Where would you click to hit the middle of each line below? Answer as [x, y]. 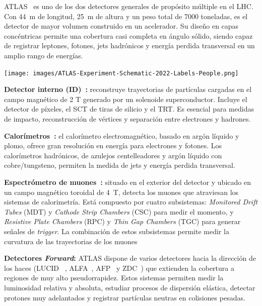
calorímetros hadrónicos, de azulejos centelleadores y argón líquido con [113, 155]
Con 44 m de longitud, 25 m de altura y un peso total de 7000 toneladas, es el [126, 16]
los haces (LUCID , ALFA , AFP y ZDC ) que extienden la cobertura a [119, 268]
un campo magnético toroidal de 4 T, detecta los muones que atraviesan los [121, 192]
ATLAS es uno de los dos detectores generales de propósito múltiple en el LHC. [129, 6]
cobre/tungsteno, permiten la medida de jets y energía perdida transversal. [120, 165]
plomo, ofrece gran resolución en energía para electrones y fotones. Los [113, 145]
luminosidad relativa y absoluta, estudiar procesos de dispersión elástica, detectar [130, 287]
